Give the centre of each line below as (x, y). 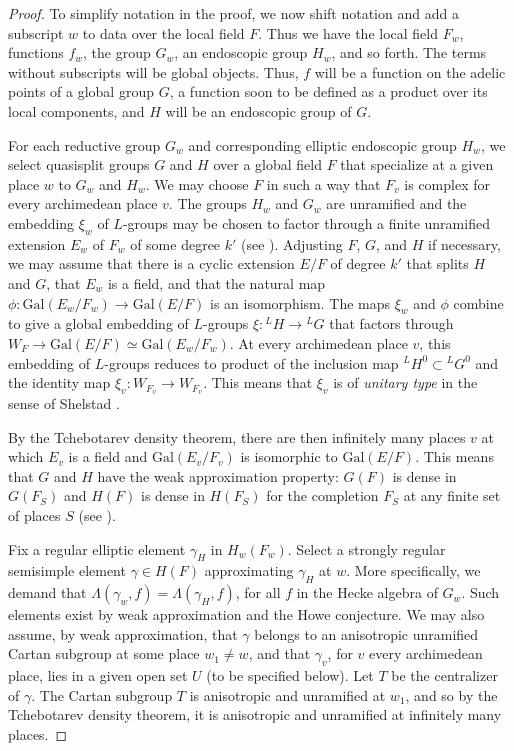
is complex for (447, 183)
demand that (47, 592)
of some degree (175, 243)
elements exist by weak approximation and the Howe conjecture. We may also (246, 614)
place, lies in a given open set (98, 675)
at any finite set (452, 495)
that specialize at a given (417, 164)
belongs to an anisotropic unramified (366, 633)
